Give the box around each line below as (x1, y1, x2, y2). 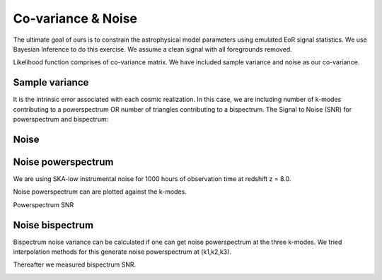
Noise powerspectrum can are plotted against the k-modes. (13, 187, 187, 196)
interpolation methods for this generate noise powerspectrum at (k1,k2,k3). (13, 247, 231, 256)
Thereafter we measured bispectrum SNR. (13, 260, 137, 269)
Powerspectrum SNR (13, 200, 74, 209)
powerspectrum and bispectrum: (13, 115, 109, 124)
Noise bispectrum (13, 219, 94, 231)
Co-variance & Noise (13, 11, 138, 26)
